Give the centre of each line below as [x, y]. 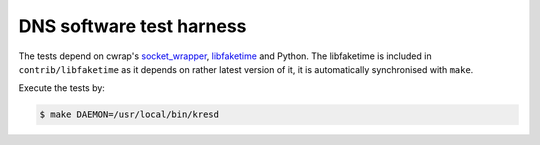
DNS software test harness [132, 26]
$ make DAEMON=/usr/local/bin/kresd [129, 114]
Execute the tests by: [61, 88]
